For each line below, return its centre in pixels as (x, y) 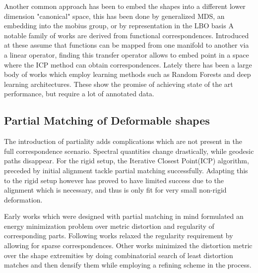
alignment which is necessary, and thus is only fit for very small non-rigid (115, 190)
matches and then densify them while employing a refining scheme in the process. (128, 265)
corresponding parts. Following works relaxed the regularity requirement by (119, 236)
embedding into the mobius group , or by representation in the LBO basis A (119, 26)
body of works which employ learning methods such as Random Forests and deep (128, 74)
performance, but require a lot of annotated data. (79, 94)
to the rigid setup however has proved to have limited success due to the (114, 180)
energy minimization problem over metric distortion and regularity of (109, 226)
